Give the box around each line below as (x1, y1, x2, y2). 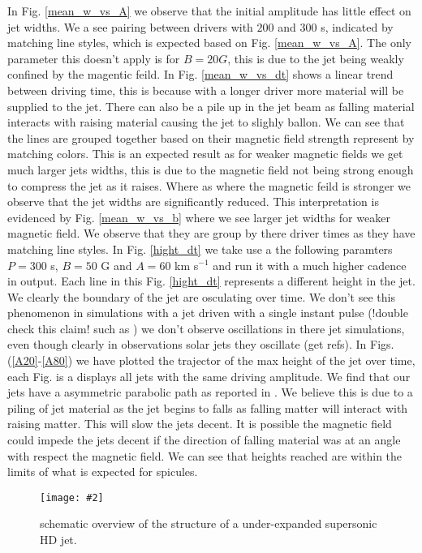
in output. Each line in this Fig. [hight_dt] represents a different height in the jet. (7, 272, 416, 289)
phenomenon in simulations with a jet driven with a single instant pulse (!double (7, 304, 408, 321)
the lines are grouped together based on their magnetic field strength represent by (7, 129, 415, 146)
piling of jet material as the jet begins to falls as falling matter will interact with (7, 399, 408, 416)
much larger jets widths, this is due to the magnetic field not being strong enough (7, 161, 414, 178)
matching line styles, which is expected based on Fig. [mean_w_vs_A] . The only (7, 34, 411, 51)
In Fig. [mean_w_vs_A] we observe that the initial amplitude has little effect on (7, 2, 411, 19)
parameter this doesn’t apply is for (7, 49, 180, 66)
